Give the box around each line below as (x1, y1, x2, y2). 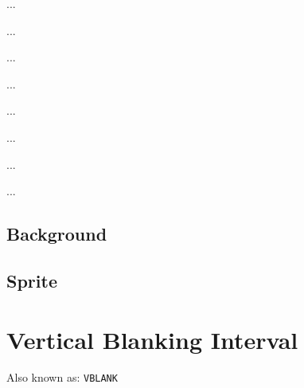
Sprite (6, 268, 57, 292)
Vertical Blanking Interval (6, 323, 298, 355)
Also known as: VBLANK (6, 369, 118, 386)
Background (6, 221, 107, 246)
